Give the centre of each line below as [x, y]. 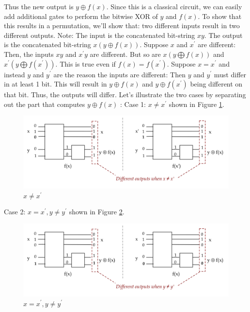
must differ [230, 74]
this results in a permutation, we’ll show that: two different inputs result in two [122, 26]
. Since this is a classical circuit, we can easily [174, 6]
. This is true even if [86, 63]
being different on [216, 84]
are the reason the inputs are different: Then [119, 74]
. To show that [220, 16]
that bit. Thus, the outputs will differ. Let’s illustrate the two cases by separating [125, 95]
